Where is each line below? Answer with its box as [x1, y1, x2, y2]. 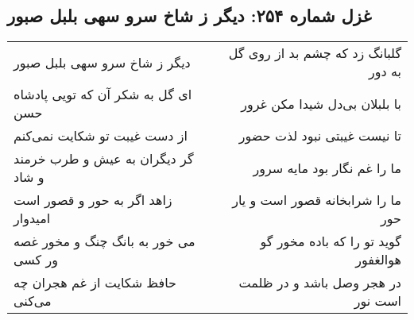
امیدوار [14, 209, 51, 228]
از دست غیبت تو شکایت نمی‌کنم [14, 126, 188, 145]
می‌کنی [14, 291, 52, 310]
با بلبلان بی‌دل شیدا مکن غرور [241, 94, 401, 113]
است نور [354, 291, 401, 310]
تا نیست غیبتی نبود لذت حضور [238, 126, 401, 145]
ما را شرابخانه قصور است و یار [232, 191, 401, 210]
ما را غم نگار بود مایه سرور [253, 158, 401, 177]
